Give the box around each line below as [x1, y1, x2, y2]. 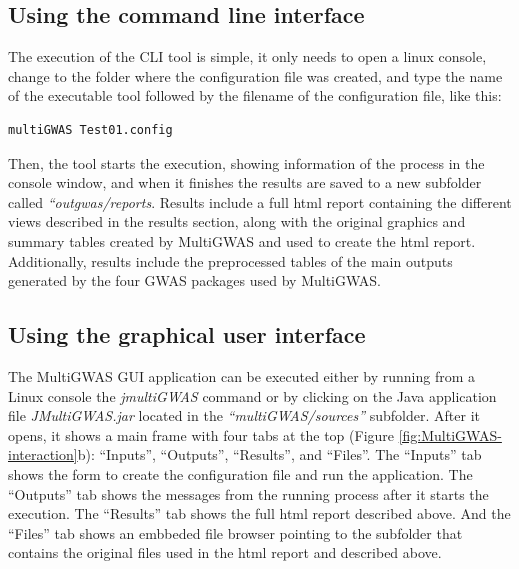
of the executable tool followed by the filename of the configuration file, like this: [8, 85, 502, 106]
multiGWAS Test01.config [8, 122, 173, 137]
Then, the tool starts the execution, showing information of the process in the [8, 152, 485, 173]
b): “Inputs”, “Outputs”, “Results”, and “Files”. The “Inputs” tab [77, 444, 482, 465]
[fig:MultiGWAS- [398, 424, 502, 445]
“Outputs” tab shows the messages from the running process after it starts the [8, 483, 489, 504]
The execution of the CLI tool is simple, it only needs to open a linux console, [8, 46, 487, 67]
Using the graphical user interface [8, 319, 366, 350]
